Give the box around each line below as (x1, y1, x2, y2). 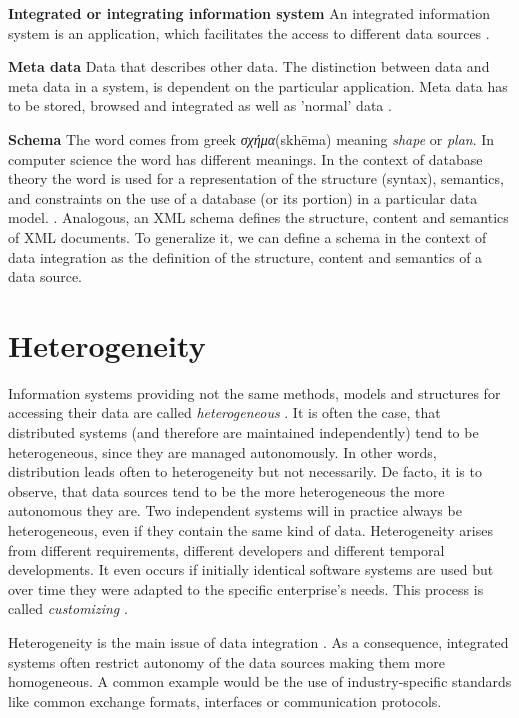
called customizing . (8, 598, 128, 619)
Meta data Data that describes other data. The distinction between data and (8, 56, 490, 77)
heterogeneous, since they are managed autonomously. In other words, (8, 441, 437, 462)
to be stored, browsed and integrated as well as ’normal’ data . (8, 95, 392, 116)
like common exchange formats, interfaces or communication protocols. (8, 690, 442, 711)
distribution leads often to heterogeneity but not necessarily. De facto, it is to (8, 461, 482, 482)
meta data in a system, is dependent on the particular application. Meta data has (8, 75, 508, 96)
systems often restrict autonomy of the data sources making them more (8, 651, 445, 672)
